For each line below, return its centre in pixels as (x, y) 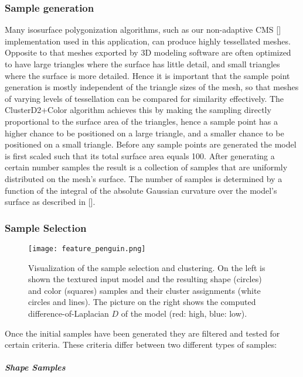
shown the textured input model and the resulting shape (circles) (145, 279)
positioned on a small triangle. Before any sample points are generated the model (151, 144)
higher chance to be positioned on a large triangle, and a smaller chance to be (144, 133)
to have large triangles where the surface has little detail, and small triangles (142, 64)
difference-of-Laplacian (69, 313)
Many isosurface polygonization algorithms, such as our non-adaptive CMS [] (143, 30)
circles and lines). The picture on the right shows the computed (142, 302)
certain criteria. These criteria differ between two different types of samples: (141, 345)
